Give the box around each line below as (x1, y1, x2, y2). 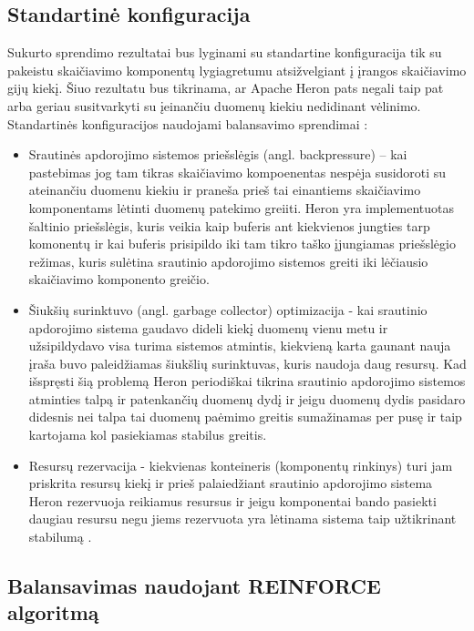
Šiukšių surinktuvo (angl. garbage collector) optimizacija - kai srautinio (28, 300, 428, 319)
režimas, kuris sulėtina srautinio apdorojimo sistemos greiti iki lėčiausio (28, 251, 428, 270)
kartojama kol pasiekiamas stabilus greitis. (28, 425, 267, 444)
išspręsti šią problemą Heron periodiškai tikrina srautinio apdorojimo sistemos (28, 371, 466, 391)
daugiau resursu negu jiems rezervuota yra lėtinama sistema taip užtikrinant (28, 509, 457, 528)
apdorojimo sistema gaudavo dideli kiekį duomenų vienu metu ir (28, 318, 388, 337)
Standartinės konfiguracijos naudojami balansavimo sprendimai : (7, 114, 368, 133)
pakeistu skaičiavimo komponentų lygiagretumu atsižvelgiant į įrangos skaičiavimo (7, 60, 467, 79)
